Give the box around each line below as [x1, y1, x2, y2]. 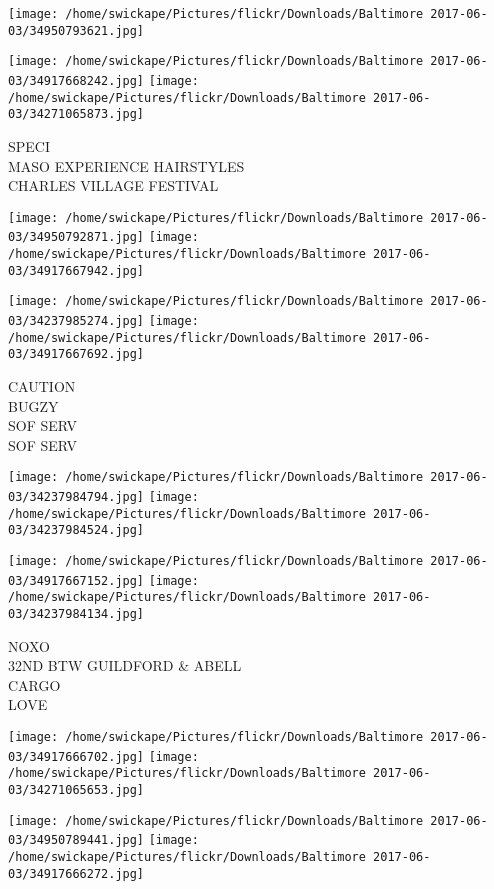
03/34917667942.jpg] [8, 263, 145, 278]
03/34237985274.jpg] [8, 314, 145, 328]
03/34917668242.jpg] [8, 73, 145, 88]
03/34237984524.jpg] [8, 523, 145, 538]
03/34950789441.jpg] [8, 833, 145, 848]
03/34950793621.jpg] [8, 23, 145, 38]
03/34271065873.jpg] [8, 107, 145, 122]
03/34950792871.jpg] [8, 230, 145, 245]
